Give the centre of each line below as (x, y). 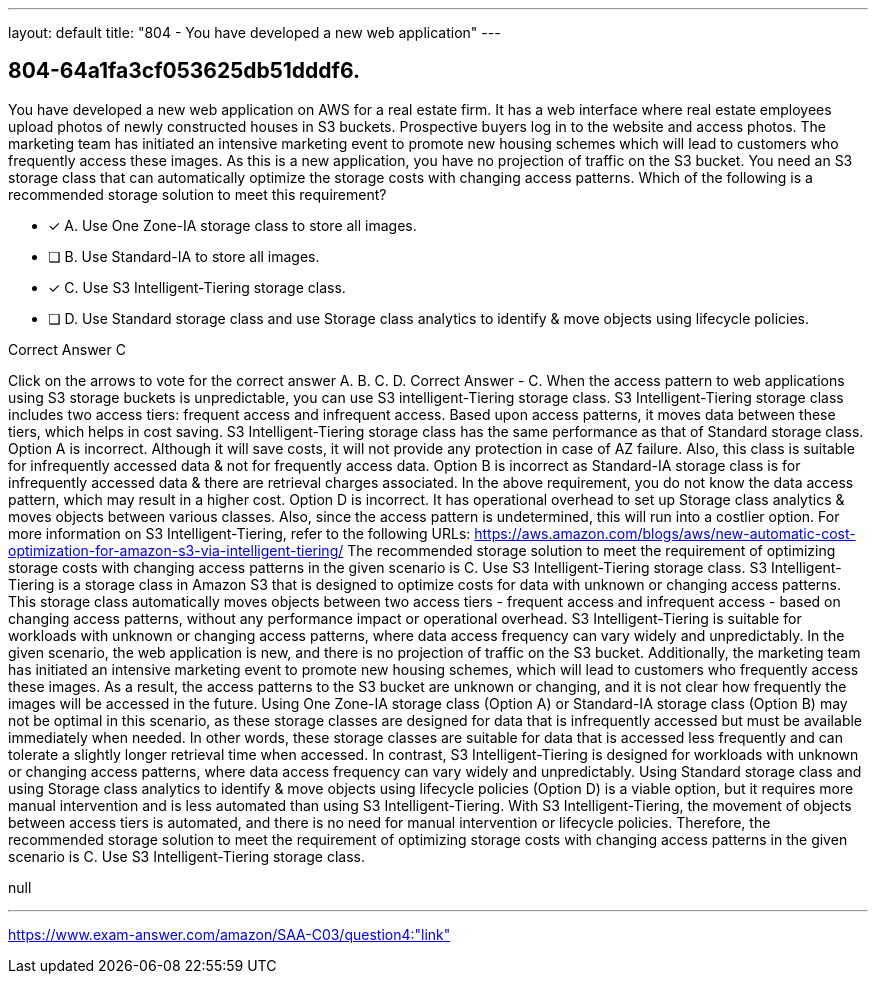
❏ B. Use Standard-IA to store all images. (184, 256)
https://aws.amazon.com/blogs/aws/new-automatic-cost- (665, 533)
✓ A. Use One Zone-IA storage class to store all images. (232, 225)
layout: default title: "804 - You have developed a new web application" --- (254, 32)
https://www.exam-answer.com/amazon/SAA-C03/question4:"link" (229, 934)
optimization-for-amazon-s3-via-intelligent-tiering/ (176, 550)
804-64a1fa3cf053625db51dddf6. (184, 71)
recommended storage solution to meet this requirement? (197, 194)
